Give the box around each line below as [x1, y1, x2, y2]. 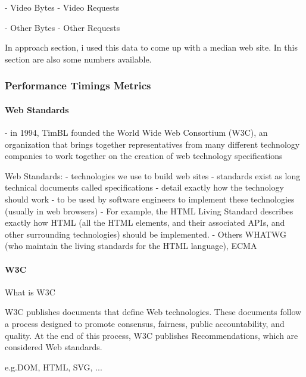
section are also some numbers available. [5, 52, 152, 65]
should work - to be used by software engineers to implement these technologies [5, 192, 295, 205]
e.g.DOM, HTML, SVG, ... [5, 360, 102, 373]
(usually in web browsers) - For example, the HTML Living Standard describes [5, 204, 293, 217]
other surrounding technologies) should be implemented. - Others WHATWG [5, 228, 287, 240]
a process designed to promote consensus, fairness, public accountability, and [5, 317, 285, 329]
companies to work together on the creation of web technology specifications [5, 149, 283, 162]
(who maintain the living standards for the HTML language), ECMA [5, 239, 257, 252]
